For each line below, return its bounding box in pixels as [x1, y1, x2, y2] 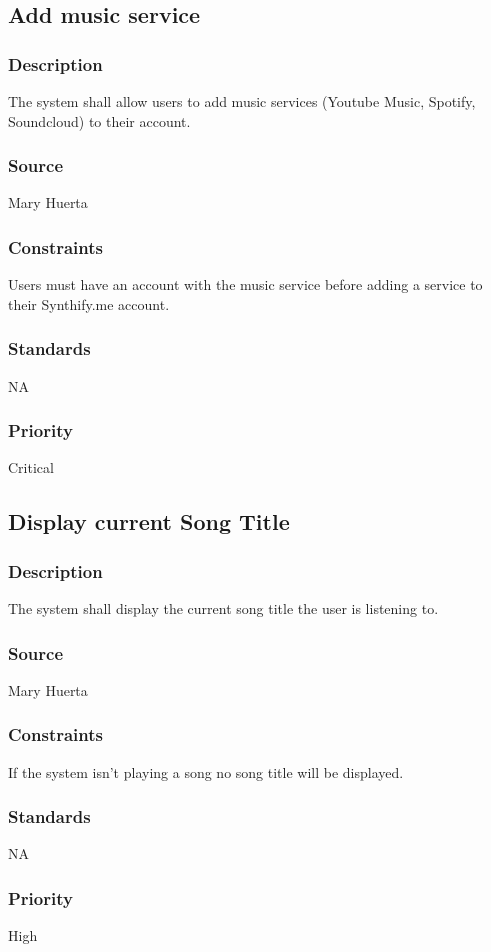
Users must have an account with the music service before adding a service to [8, 274, 483, 295]
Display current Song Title [8, 506, 290, 537]
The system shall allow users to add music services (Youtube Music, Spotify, [8, 91, 476, 111]
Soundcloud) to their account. [8, 110, 191, 131]
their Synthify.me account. [8, 293, 170, 314]
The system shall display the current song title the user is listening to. [8, 598, 439, 619]
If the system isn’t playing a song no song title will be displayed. [8, 761, 404, 782]
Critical [8, 457, 54, 478]
